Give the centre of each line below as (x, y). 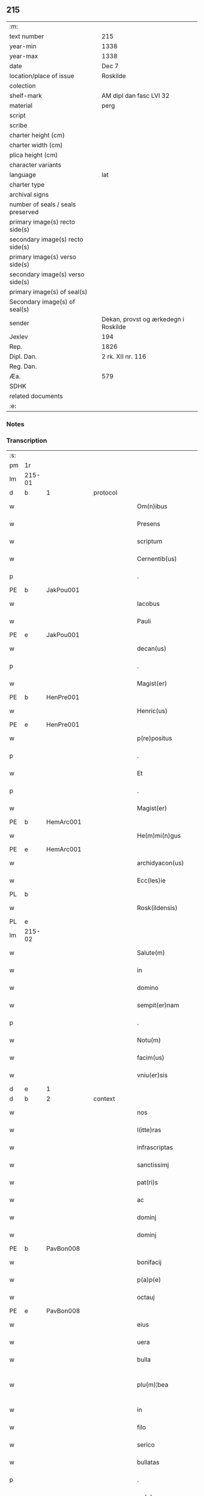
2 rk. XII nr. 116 (124, 357)
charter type (27, 184)
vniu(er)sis (152, 1075)
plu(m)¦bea (153, 1385)
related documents (36, 396)
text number (27, 36)
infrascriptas (155, 1147)
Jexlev (19, 336)
